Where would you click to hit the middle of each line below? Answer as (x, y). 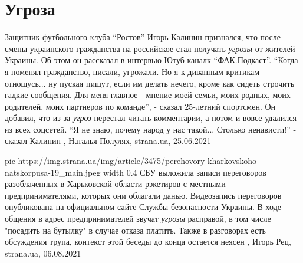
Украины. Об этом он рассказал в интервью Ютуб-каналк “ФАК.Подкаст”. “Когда (151, 60)
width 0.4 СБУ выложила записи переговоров (185, 172)
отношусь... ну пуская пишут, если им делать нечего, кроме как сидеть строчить (150, 83)
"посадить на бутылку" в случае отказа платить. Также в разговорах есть (135, 230)
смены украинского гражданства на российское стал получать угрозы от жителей (150, 48)
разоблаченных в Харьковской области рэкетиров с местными (115, 184)
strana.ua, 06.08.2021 (43, 253)
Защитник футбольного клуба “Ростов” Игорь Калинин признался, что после (143, 37)
